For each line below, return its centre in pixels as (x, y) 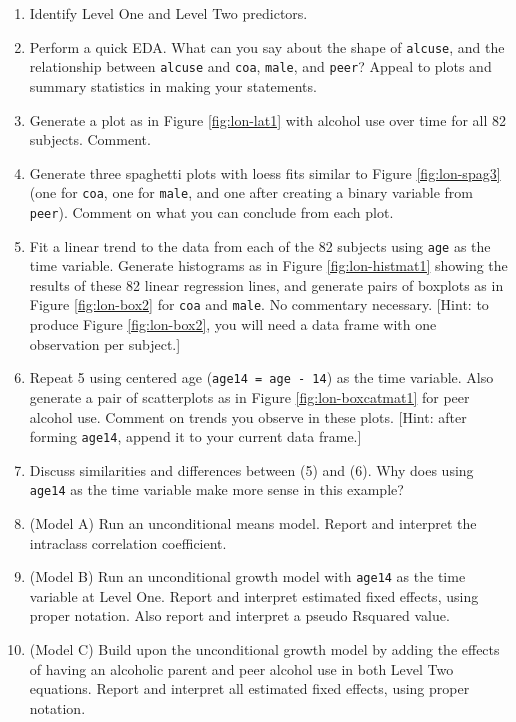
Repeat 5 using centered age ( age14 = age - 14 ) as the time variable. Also (261, 377)
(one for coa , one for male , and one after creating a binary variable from (251, 192)
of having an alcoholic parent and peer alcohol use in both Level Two (241, 668)
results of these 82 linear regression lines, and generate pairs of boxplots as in (266, 284)
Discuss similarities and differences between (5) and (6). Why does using (251, 469)
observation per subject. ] (105, 343)
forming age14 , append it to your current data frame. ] (195, 436)
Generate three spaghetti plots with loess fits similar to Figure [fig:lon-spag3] (265, 172)
